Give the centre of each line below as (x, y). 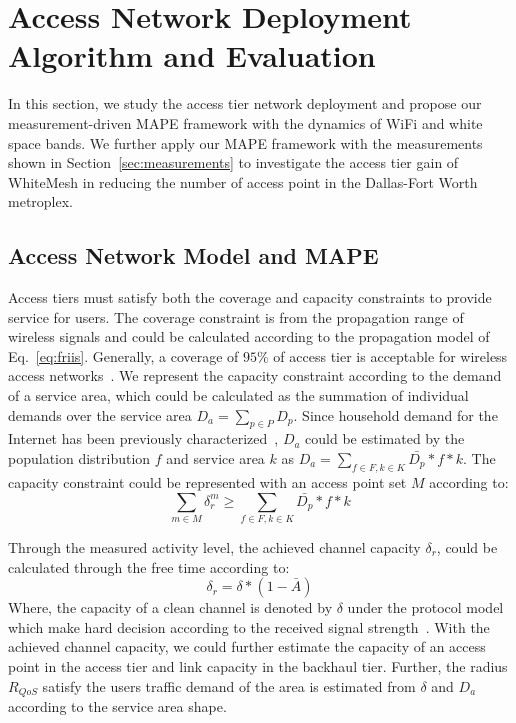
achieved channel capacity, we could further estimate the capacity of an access (247, 646)
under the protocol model (425, 607)
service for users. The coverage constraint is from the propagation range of (236, 316)
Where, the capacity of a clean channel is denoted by (170, 607)
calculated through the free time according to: (149, 566)
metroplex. (40, 201)
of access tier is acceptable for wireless (390, 355)
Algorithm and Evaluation (192, 55)
